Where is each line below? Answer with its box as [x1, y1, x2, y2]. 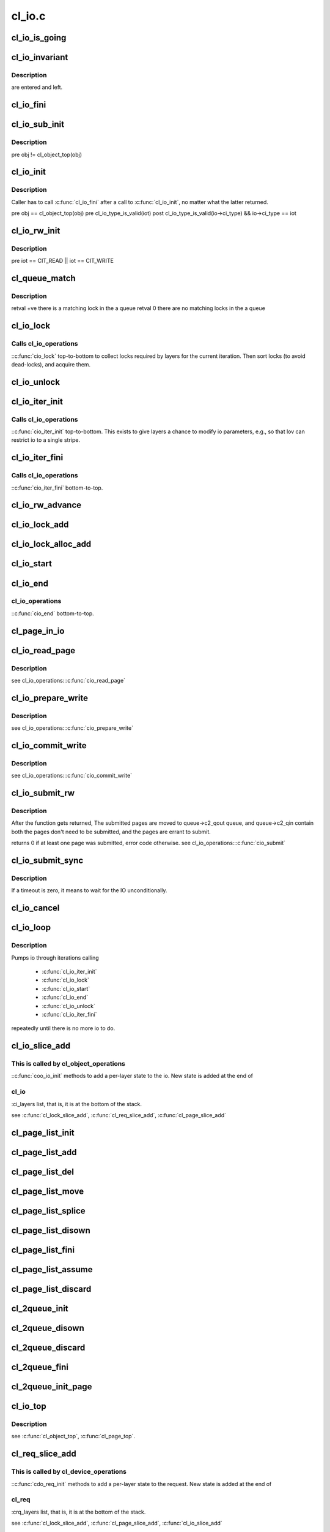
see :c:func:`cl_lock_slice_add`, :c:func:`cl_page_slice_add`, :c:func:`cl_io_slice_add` [11, 1520, 222, 1527]
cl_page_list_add [11, 1147, 77, 1158]
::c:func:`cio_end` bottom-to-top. [11, 610, 94, 617]
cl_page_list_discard [11, 1284, 92, 1294]
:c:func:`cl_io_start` [42, 985, 90, 992]
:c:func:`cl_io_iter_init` [42, 968, 97, 975]
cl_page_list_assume [11, 1264, 93, 1275]
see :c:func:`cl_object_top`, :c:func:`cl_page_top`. [11, 1433, 136, 1440]
